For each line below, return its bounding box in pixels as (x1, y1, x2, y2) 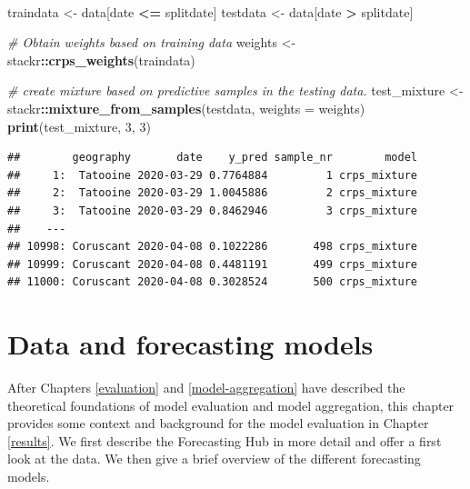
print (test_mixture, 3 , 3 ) (7, 116, 151, 135)
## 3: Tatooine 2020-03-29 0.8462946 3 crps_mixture (7, 204, 418, 217)
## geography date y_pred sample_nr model (7, 151, 418, 165)
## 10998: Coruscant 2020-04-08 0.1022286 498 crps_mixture (7, 240, 418, 254)
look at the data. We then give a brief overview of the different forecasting (7, 449, 421, 468)
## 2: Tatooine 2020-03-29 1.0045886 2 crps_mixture (7, 186, 418, 200)
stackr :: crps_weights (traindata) (7, 50, 195, 69)
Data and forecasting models (7, 325, 374, 363)
